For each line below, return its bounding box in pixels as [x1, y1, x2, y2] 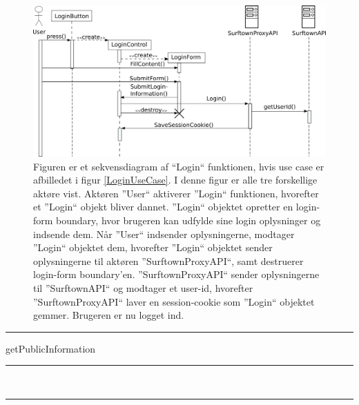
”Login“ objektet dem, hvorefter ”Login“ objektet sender [33, 240, 273, 255]
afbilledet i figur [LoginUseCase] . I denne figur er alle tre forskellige [33, 172, 318, 187]
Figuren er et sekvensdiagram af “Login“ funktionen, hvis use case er [33, 159, 324, 173]
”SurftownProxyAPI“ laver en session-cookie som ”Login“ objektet [33, 294, 315, 308]
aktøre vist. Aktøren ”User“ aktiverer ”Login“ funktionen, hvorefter [33, 186, 319, 200]
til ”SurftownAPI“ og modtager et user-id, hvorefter [33, 280, 253, 295]
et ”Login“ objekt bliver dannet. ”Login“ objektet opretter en [33, 199, 293, 214]
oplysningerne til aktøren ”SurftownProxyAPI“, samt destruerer [33, 253, 304, 268]
